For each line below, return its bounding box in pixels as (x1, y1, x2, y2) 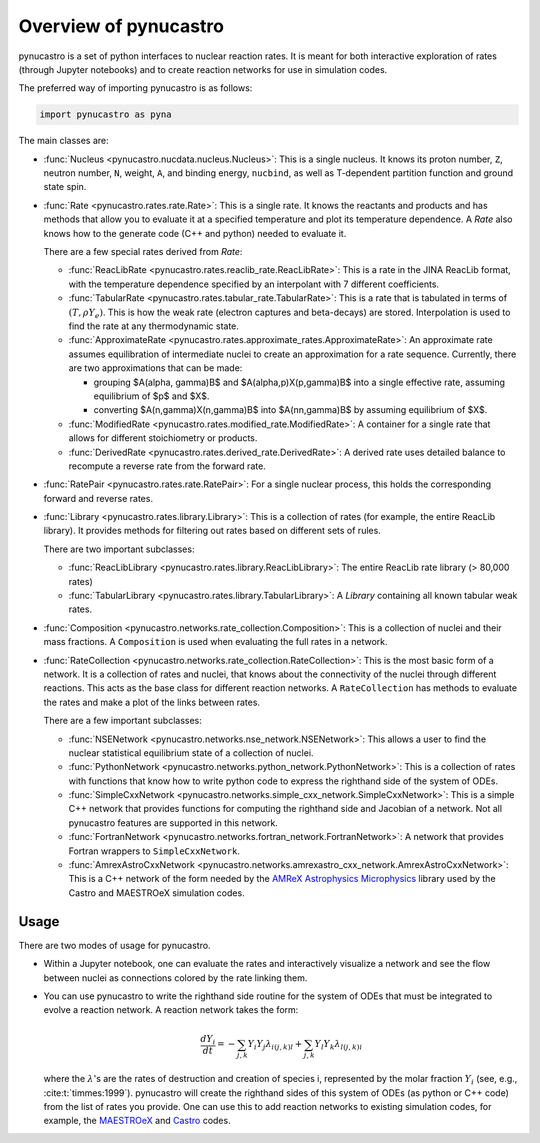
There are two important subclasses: (43, 543, 195, 555)
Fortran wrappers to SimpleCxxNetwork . (68, 845, 240, 857)
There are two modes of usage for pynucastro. (18, 939, 211, 951)
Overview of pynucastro (18, 15, 225, 37)
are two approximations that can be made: (68, 362, 243, 374)
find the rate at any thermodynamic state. (68, 320, 240, 332)
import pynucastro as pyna (39, 109, 172, 120)
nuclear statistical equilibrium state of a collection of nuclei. (68, 746, 314, 759)
